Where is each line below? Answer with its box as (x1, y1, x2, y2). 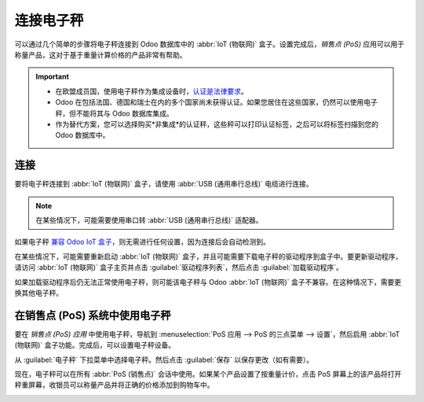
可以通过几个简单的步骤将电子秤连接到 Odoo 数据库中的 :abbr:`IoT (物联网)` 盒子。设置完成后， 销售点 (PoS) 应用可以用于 (14, 39, 404, 49)
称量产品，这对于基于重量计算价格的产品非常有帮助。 (14, 50, 187, 59)
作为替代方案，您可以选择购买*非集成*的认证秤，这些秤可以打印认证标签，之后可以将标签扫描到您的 (55, 119, 379, 129)
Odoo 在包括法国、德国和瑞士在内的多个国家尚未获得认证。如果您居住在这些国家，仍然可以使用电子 (55, 98, 378, 107)
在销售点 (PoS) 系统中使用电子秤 (14, 308, 171, 322)
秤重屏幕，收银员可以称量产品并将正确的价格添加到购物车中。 (14, 380, 214, 389)
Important (35, 72, 70, 82)
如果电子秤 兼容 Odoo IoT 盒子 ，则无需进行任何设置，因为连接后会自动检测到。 (14, 237, 270, 247)
